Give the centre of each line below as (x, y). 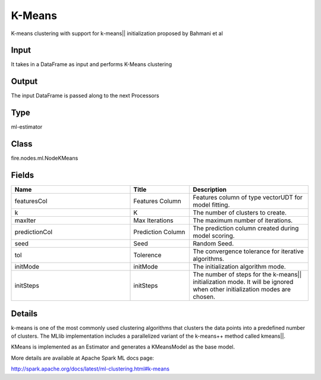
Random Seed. (213, 244)
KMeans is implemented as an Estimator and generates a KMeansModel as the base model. (123, 347)
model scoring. (214, 236)
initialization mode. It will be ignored (243, 282)
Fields (23, 175)
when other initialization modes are (242, 289)
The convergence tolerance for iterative (248, 251)
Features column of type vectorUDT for (248, 198)
